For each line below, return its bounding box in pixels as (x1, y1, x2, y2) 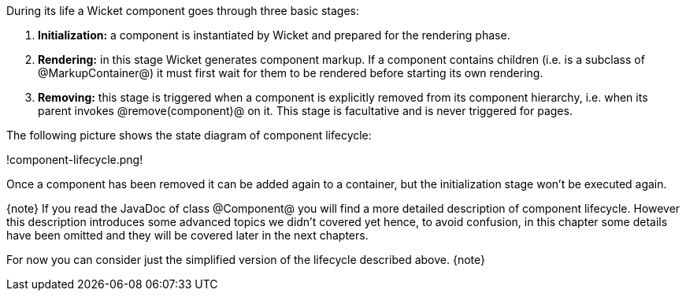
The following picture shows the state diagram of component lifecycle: (6, 128, 372, 142)
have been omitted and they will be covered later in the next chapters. (6, 228, 369, 242)
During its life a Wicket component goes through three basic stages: (6, 4, 360, 17)
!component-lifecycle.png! (6, 153, 143, 166)
